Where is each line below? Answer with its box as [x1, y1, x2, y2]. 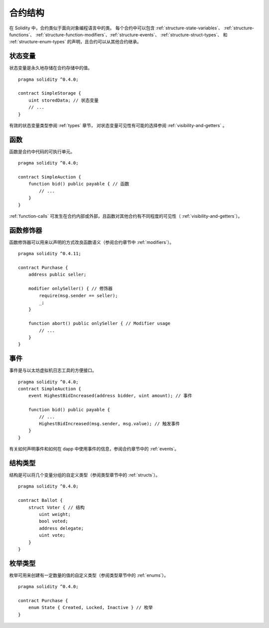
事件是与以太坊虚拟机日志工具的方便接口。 [9, 367, 97, 373]
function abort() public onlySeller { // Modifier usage [28, 320, 170, 326]
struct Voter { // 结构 [28, 504, 85, 510]
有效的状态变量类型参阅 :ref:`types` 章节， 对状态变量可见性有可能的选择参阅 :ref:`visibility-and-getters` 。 [9, 122, 227, 128]
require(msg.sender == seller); [39, 293, 118, 299]
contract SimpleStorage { [18, 90, 82, 96]
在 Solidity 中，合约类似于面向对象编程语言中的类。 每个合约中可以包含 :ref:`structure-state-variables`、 [9, 25, 223, 31]
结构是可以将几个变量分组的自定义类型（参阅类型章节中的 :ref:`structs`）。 [9, 472, 160, 478]
